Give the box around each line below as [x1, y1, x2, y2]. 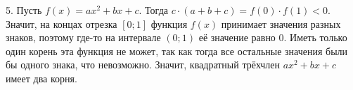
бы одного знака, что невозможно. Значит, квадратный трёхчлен [6, 57, 280, 72]
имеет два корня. [6, 70, 77, 85]
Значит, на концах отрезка [6, 16, 117, 31]
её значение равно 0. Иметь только [198, 30, 347, 45]
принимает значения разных [221, 16, 341, 31]
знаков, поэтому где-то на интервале [6, 30, 161, 45]
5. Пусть [6, 3, 42, 17]
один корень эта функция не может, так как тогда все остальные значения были [6, 43, 348, 58]
